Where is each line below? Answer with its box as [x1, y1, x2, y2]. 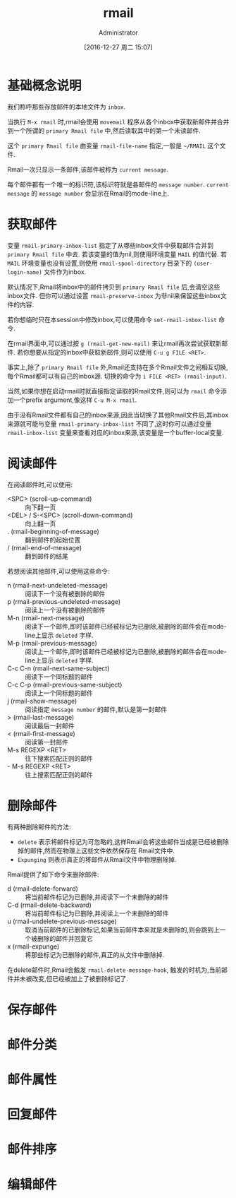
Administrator [98, 28, 139, 37]
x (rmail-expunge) [7, 942, 60, 951]
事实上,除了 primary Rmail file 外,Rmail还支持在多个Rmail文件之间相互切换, [7, 362, 228, 372]
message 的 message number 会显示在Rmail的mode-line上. [7, 189, 170, 197]
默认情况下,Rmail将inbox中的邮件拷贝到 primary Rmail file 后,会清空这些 [7, 283, 221, 291]
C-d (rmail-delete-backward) [7, 901, 92, 909]
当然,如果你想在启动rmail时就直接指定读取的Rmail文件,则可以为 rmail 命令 [7, 386, 221, 395]
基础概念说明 [7, 78, 82, 93]
